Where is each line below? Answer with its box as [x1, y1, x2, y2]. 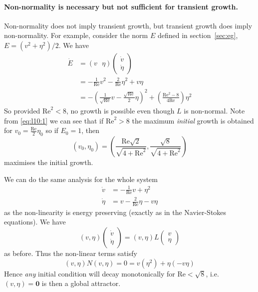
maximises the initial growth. [4, 156, 93, 167]
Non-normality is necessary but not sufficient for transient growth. [4, 1, 238, 11]
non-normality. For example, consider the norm [4, 30, 148, 40]
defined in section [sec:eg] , [157, 30, 238, 40]
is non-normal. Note [184, 105, 245, 115]
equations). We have [4, 216, 66, 227]
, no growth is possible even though [66, 105, 175, 115]
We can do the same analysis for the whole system [4, 173, 158, 184]
